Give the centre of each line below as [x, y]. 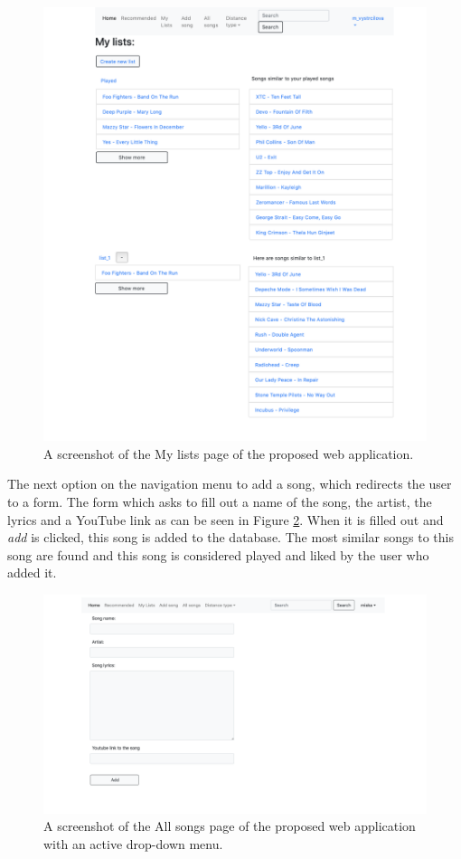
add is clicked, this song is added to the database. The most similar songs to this [230, 537]
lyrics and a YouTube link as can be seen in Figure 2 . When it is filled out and [226, 519]
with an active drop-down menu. [133, 843]
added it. [32, 573]
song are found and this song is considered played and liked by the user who [218, 554]
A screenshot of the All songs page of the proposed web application [230, 826]
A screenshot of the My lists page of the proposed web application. [229, 453]
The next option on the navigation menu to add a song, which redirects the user [230, 484]
